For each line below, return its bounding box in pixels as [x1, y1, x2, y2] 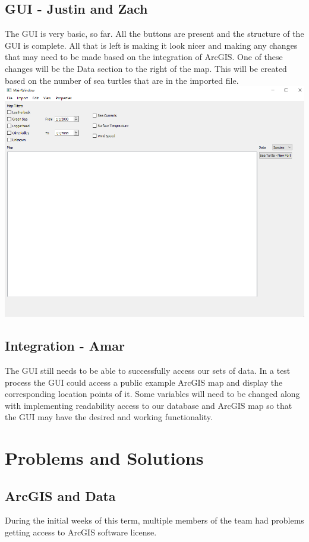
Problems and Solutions [5, 446, 204, 470]
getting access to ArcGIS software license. [5, 526, 157, 538]
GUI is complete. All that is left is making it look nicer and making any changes [5, 39, 298, 51]
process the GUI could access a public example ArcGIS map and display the [5, 376, 283, 388]
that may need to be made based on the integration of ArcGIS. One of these [5, 51, 283, 63]
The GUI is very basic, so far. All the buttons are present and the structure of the [5, 27, 304, 40]
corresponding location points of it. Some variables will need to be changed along [5, 387, 300, 400]
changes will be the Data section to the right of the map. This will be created [5, 62, 287, 74]
